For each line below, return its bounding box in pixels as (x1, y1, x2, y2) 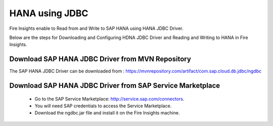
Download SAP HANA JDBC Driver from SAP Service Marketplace (9, 81, 220, 90)
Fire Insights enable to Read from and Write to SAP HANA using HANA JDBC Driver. (9, 25, 184, 31)
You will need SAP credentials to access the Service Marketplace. (34, 103, 172, 109)
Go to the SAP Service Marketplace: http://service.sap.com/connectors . (34, 96, 185, 102)
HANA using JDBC (9, 8, 88, 19)
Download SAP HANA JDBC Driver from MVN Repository (9, 55, 192, 63)
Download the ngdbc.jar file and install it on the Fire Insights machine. (34, 110, 180, 116)
